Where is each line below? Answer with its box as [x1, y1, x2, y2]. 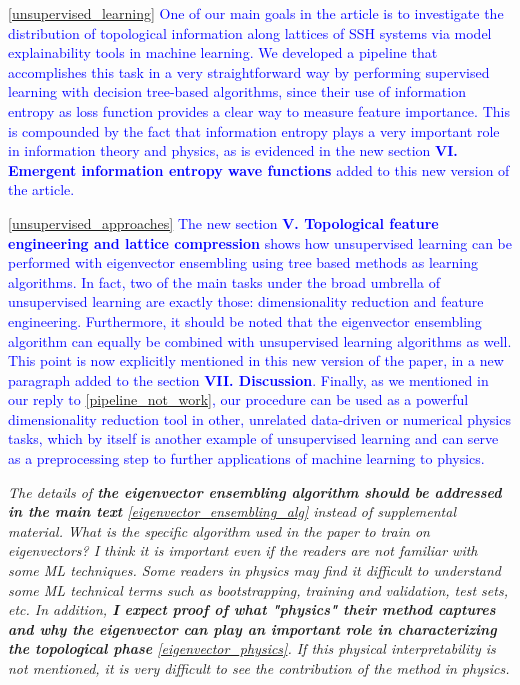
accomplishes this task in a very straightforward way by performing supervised [8, 61, 490, 82]
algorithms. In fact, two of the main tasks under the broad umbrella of [8, 271, 441, 292]
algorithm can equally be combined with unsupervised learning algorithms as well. [8, 330, 512, 351]
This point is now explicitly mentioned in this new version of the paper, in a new [8, 350, 504, 371]
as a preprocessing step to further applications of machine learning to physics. [8, 448, 485, 469]
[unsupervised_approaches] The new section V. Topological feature [8, 212, 439, 233]
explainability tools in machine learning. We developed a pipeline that [8, 42, 438, 63]
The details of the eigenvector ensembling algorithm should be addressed [8, 481, 502, 502]
